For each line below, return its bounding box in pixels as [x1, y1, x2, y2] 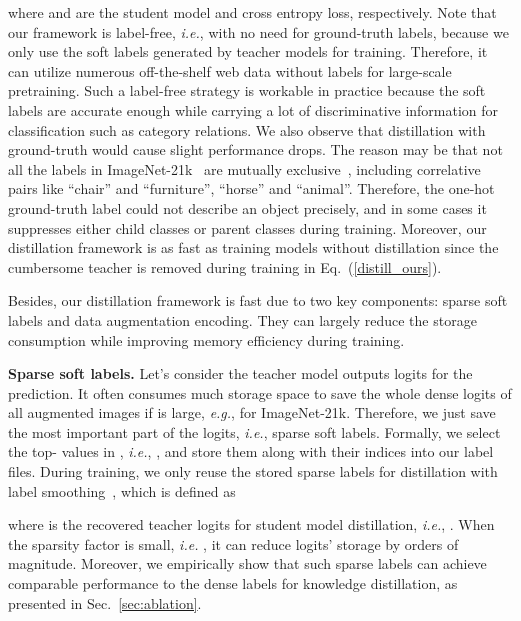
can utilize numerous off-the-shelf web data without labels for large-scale [8, 60, 452, 81]
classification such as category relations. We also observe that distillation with [8, 119, 486, 140]
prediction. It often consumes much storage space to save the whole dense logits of [8, 382, 512, 403]
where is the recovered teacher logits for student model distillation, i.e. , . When [8, 514, 495, 535]
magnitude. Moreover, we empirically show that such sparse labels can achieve [8, 553, 487, 574]
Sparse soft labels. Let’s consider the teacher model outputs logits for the [8, 363, 473, 384]
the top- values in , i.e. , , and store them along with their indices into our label [8, 441, 494, 462]
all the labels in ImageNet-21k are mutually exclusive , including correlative [8, 158, 481, 179]
